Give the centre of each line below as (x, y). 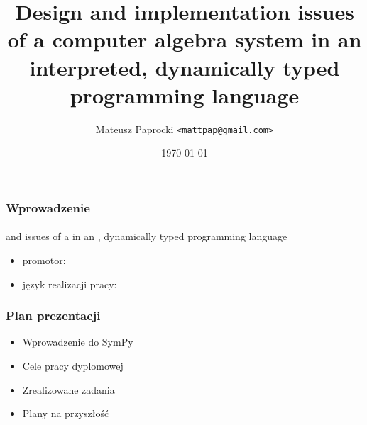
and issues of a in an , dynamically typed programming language (147, 236)
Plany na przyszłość (66, 413)
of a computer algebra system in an (185, 39)
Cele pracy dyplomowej (73, 366)
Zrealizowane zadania (69, 389)
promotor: (44, 260)
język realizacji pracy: (70, 284)
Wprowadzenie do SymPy (78, 342)
